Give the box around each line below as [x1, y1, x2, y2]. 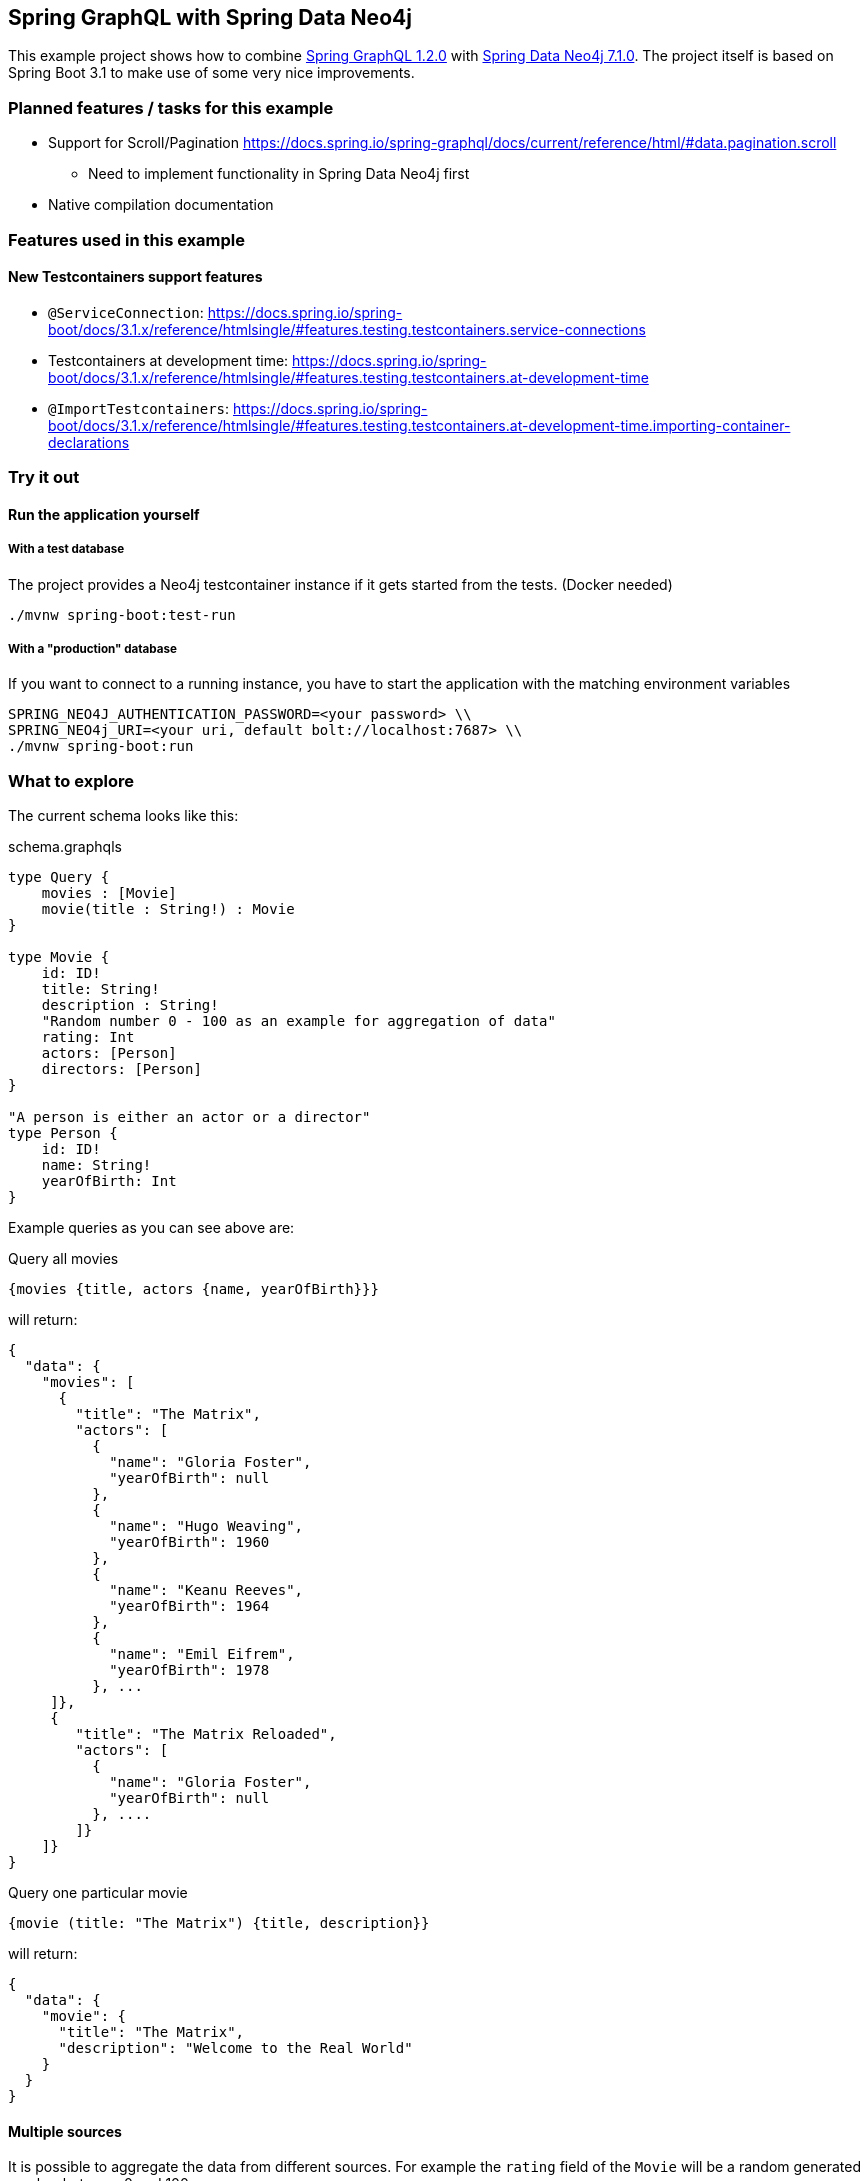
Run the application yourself [8, 505, 200, 523]
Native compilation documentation [48, 196, 274, 214]
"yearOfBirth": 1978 [109, 1662, 270, 1679]
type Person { [8, 1125, 118, 1142]
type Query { [8, 869, 110, 886]
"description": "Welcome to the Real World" [58, 2040, 413, 2057]
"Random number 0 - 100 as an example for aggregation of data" [41, 1013, 556, 1030]
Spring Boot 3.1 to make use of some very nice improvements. [8, 64, 415, 82]
